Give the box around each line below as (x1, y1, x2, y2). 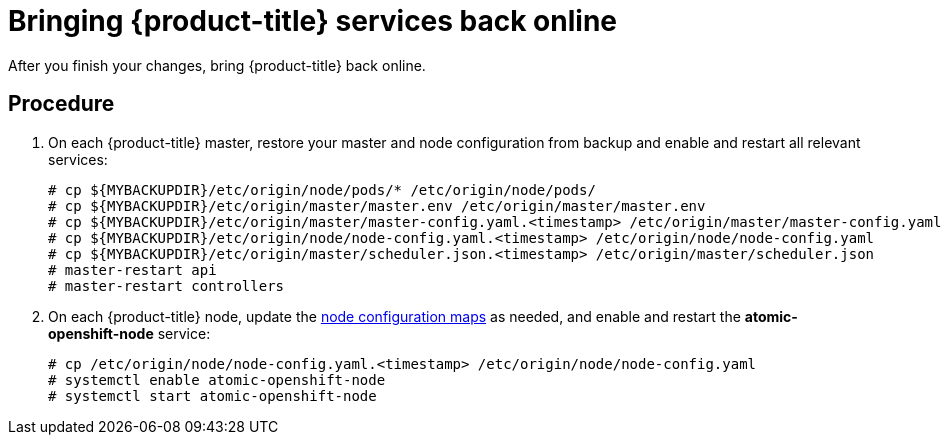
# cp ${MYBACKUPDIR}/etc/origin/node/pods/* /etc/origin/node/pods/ (48, 181, 596, 198)
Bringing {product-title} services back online (8, 4, 618, 38)
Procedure (8, 91, 115, 117)
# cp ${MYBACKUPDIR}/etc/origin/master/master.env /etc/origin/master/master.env (48, 197, 706, 214)
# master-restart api (48, 261, 217, 278)
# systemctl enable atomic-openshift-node (48, 371, 386, 388)
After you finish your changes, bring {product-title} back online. (8, 56, 426, 74)
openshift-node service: (48, 324, 211, 342)
